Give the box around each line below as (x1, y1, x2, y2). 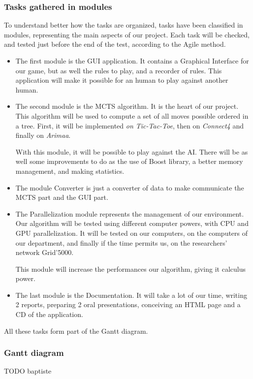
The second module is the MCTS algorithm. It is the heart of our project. (15, 101, 239, 111)
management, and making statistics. (15, 165, 125, 176)
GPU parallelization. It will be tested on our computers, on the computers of (15, 227, 248, 238)
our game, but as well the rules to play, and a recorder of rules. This (15, 65, 222, 75)
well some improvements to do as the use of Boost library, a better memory (15, 156, 243, 166)
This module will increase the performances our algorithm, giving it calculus (15, 263, 246, 274)
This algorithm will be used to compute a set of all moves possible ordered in (15, 110, 249, 121)
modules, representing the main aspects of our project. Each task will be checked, (4, 29, 250, 39)
